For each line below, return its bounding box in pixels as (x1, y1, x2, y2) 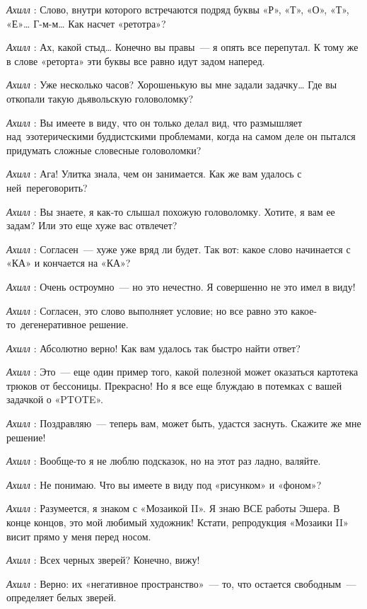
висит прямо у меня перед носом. (6, 528, 151, 543)
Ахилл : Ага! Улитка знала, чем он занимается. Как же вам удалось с (6, 166, 302, 181)
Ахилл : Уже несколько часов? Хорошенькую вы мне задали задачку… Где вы (6, 77, 337, 92)
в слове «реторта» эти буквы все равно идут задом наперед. (6, 53, 265, 68)
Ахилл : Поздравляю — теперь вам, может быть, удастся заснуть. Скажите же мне (6, 416, 361, 431)
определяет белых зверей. (6, 590, 117, 605)
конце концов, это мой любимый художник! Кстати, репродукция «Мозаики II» (6, 515, 349, 530)
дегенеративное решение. (20, 317, 129, 332)
